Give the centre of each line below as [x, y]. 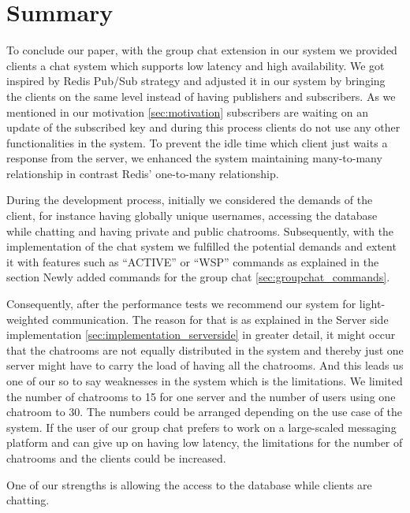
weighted [28, 319]
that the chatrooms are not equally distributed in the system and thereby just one [205, 349]
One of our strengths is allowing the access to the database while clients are [189, 484]
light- [372, 304]
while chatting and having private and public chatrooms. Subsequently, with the [200, 230]
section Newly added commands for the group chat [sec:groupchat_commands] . [198, 277]
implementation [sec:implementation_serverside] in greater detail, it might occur [201, 335]
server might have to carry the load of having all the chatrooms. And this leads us [205, 365]
